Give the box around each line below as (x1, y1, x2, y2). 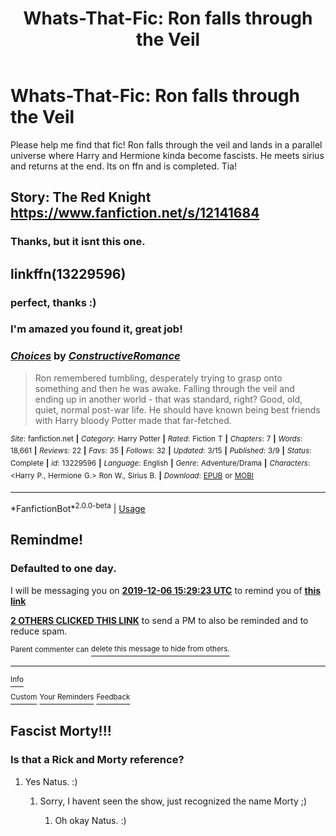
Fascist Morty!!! (10, 723, 112, 740)
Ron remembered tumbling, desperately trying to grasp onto (34, 372, 283, 384)
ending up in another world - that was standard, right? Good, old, (34, 393, 303, 405)
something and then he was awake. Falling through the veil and (34, 382, 295, 394)
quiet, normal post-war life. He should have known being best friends (34, 403, 321, 416)
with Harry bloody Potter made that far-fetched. (34, 414, 232, 426)
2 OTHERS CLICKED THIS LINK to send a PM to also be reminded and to (10, 614, 309, 626)
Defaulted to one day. (10, 562, 117, 576)
